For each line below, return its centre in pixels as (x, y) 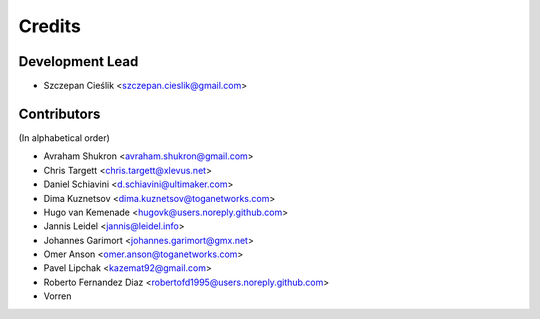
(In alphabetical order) (64, 137)
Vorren (57, 296)
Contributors (59, 113)
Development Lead (78, 61)
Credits (50, 26)
